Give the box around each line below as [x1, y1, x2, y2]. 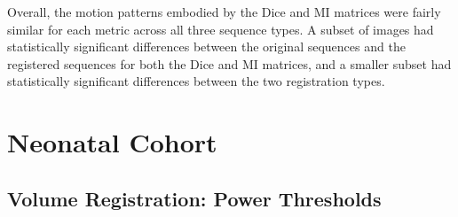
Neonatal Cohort [7, 124, 217, 160]
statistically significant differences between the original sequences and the [7, 37, 406, 56]
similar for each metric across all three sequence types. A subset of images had [7, 19, 434, 38]
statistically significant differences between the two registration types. [7, 72, 385, 90]
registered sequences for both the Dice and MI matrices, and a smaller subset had [7, 54, 452, 73]
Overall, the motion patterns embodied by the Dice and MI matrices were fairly [7, 3, 441, 20]
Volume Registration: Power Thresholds [7, 184, 382, 212]
